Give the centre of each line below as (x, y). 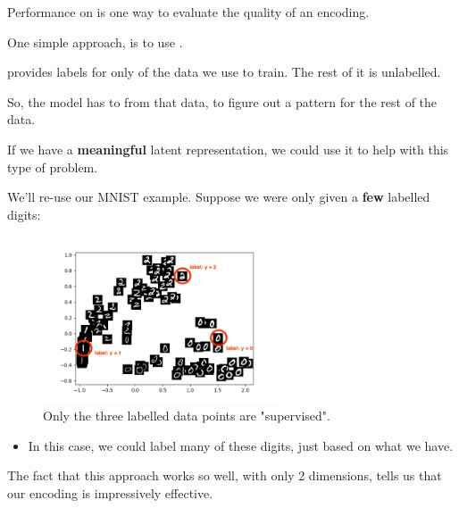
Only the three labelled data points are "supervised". (187, 415)
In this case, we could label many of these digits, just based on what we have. (241, 445)
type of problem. (53, 167)
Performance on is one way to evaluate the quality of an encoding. (188, 12)
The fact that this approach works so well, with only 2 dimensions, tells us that (225, 475)
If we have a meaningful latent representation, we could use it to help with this (228, 149)
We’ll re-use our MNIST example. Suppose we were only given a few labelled (219, 197)
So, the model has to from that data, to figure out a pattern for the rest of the (222, 101)
